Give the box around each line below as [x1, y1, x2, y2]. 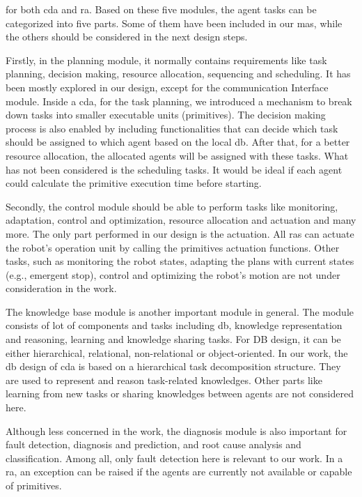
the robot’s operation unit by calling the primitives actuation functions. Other [6, 240, 340, 254]
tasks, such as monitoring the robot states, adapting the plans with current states [6, 254, 354, 268]
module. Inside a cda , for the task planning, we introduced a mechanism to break [6, 93, 352, 108]
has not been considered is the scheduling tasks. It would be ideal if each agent [6, 162, 343, 176]
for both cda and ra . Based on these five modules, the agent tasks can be [6, 2, 317, 16]
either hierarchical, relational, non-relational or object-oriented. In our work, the [6, 345, 348, 360]
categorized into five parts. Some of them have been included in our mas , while [6, 15, 343, 30]
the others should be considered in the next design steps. [6, 29, 248, 44]
